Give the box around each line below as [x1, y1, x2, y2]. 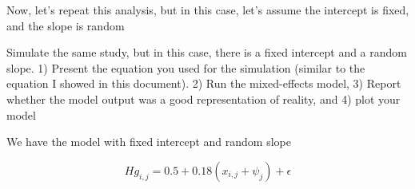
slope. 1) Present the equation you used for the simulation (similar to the [6, 59, 365, 76]
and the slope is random [6, 17, 125, 33]
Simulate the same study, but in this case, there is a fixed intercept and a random [6, 44, 407, 61]
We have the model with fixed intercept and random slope [6, 133, 291, 150]
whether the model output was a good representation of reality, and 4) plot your [6, 90, 401, 107]
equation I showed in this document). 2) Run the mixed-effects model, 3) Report [6, 75, 401, 92]
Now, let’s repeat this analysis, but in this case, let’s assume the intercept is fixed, [6, 2, 409, 18]
